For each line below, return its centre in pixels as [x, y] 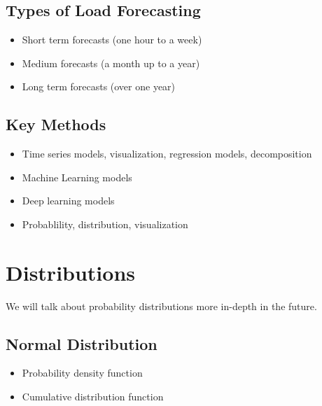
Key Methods [56, 124]
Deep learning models [68, 201]
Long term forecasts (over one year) [99, 86]
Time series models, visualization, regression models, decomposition [167, 154]
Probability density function [82, 373]
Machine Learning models [77, 177]
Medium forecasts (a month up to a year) [111, 63]
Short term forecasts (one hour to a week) [112, 40]
